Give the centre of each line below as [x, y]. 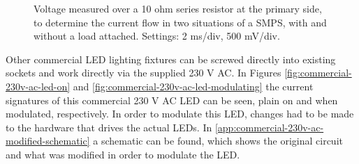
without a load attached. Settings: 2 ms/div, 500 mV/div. [157, 36]
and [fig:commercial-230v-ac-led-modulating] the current [193, 86]
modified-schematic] [48, 141]
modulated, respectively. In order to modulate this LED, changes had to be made [180, 114]
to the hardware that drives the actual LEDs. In [109, 127]
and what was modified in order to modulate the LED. [123, 154]
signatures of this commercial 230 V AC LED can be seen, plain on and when [172, 100]
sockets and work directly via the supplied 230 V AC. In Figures [144, 73]
